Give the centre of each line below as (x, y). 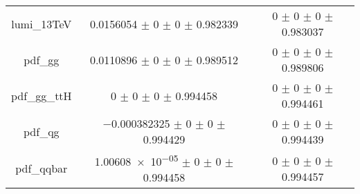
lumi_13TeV (42, 23)
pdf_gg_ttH (42, 95)
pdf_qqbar (42, 168)
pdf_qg (42, 131)
